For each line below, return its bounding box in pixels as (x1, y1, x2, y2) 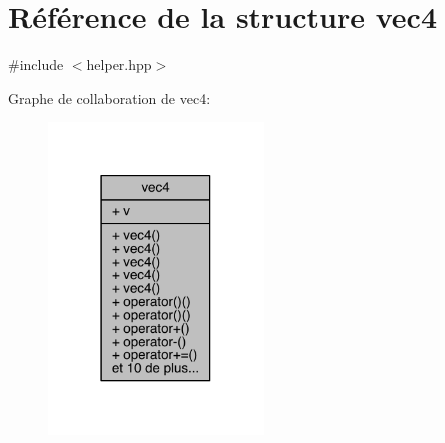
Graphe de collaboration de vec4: (8, 87, 211, 108)
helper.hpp (86, 54, 152, 75)
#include (8, 54, 64, 75)
